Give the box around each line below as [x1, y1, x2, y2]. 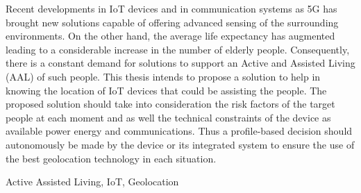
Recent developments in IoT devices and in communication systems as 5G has [6, 1, 337, 15]
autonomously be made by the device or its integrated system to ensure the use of [6, 137, 355, 151]
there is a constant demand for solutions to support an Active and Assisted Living [6, 56, 355, 70]
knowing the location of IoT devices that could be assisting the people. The [6, 83, 327, 97]
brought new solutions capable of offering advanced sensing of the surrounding [6, 15, 339, 29]
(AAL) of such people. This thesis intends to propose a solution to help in [6, 69, 321, 83]
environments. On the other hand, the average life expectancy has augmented [6, 28, 335, 43]
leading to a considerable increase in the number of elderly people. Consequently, [6, 42, 350, 56]
